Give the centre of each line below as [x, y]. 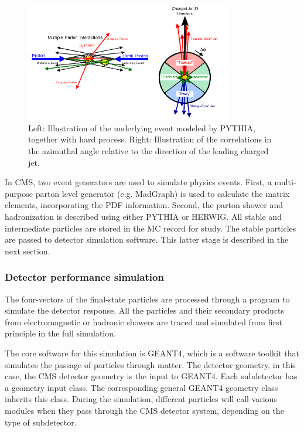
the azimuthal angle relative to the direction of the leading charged [148, 151]
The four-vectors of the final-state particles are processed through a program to [147, 299]
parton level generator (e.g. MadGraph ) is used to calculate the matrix [163, 193]
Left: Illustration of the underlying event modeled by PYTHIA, [142, 127]
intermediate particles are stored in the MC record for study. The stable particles [151, 228]
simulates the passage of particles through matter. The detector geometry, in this [150, 364]
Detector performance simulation [84, 277]
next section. [28, 251]
